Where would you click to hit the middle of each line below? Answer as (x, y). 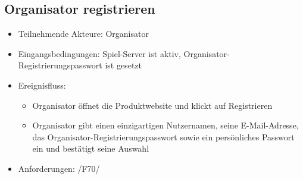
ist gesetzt (124, 65)
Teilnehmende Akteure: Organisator (83, 34)
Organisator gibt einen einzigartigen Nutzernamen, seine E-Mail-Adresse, (165, 125)
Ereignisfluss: (42, 85)
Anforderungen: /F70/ (59, 168)
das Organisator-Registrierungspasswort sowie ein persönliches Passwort (163, 136)
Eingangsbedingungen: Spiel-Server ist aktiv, (99, 53)
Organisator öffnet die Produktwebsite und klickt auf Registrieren (152, 105)
